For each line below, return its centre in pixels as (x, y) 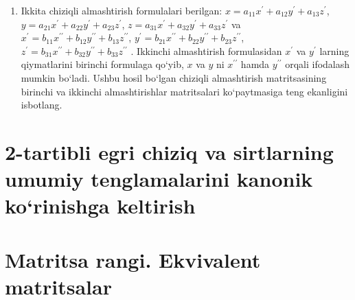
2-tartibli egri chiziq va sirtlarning (169, 151)
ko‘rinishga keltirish (100, 206)
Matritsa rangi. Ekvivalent (133, 259)
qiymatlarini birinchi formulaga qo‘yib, (102, 64)
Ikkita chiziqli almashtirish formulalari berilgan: (122, 10)
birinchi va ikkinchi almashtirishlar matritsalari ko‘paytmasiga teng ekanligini (184, 91)
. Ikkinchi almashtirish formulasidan (206, 50)
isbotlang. (42, 105)
